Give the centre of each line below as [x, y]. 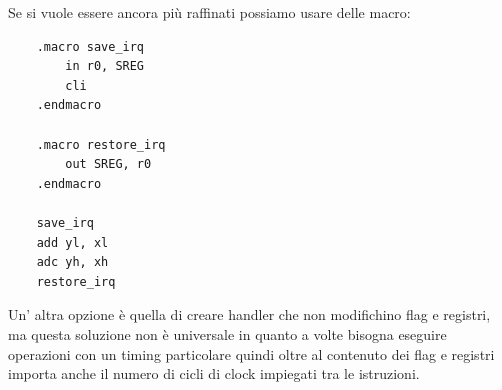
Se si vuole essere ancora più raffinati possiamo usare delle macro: [209, 12]
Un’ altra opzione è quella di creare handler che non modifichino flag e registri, [249, 314]
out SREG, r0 [108, 164]
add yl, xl [72, 242]
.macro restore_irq [101, 144]
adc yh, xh [72, 262]
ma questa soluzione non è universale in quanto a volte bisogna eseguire [227, 333]
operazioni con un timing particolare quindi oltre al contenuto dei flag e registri [251, 353]
